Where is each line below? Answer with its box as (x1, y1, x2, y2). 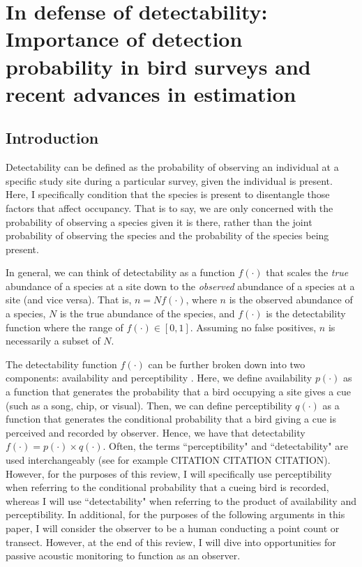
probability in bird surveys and (6, 52, 311, 80)
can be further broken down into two (148, 356, 306, 371)
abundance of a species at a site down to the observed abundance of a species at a (6, 278, 355, 293)
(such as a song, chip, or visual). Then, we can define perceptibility (6, 398, 292, 412)
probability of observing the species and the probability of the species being (6, 228, 329, 243)
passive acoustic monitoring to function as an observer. (6, 548, 241, 563)
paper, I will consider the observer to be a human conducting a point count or (6, 520, 340, 535)
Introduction (6, 127, 99, 149)
